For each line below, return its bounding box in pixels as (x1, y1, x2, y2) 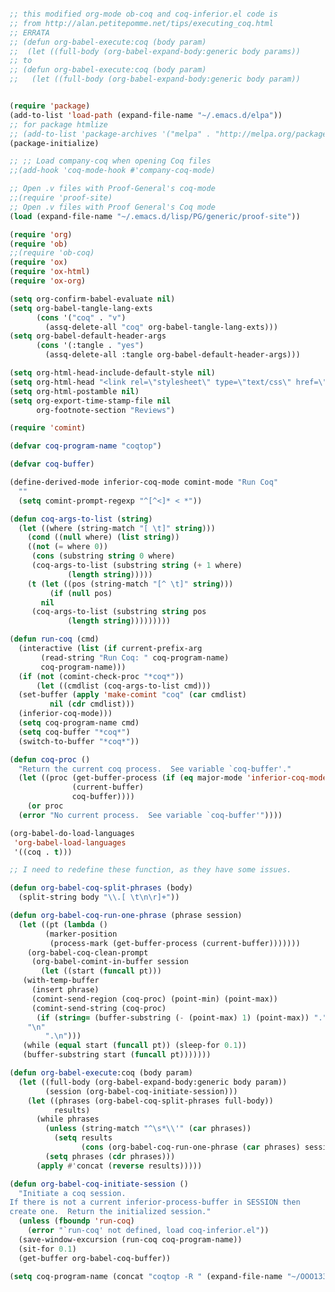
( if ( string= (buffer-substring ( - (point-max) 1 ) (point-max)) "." (35, 1012, 328, 1023)
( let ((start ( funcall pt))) (40, 966, 162, 976)
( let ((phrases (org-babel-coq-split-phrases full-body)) (27, 1096, 274, 1106)
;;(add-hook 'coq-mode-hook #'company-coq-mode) (9, 166, 216, 176)
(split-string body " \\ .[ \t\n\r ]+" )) (18, 892, 181, 903)
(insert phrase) (31, 985, 100, 995)
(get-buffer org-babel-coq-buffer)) (18, 1253, 171, 1263)
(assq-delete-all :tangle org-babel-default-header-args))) (45, 350, 301, 360)
